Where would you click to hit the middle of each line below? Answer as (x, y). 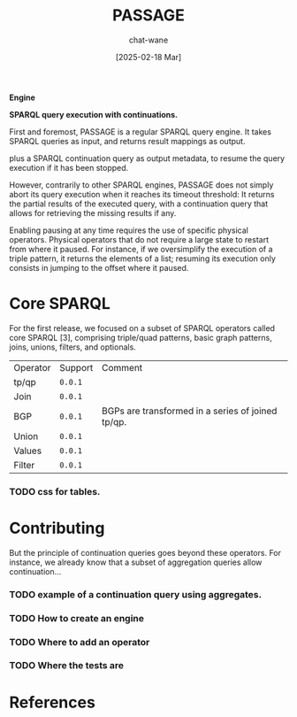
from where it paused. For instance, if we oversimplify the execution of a (141, 249)
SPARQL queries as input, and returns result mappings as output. (127, 141)
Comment (122, 367)
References (52, 702)
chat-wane (148, 40)
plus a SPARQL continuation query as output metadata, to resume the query (147, 158)
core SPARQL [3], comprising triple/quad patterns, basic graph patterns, (141, 337)
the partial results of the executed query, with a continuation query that (139, 204)
